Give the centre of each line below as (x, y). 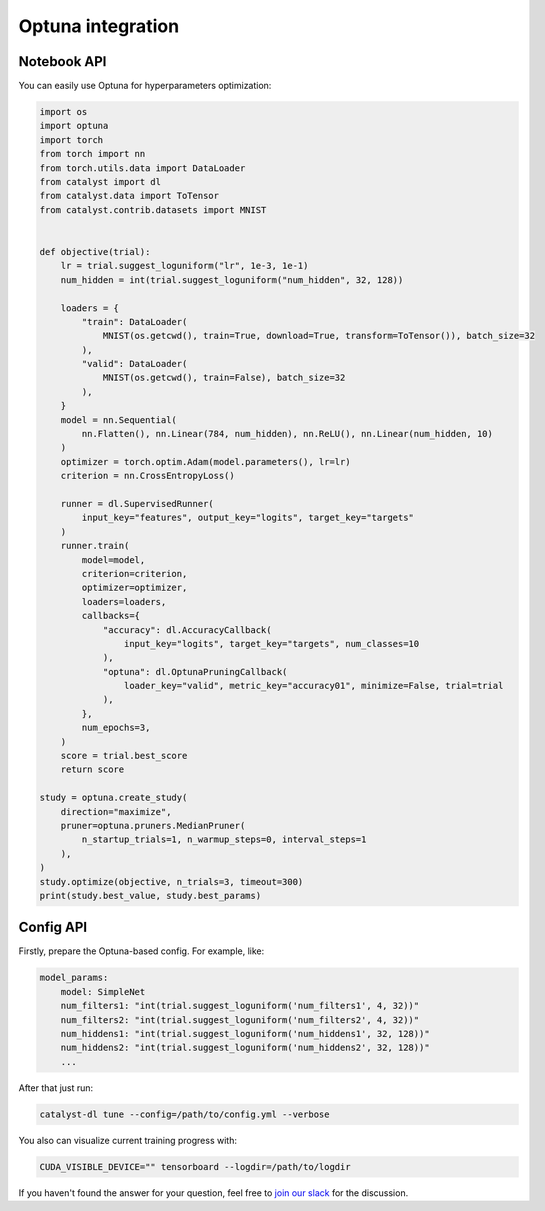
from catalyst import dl (100, 181)
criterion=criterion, (134, 573)
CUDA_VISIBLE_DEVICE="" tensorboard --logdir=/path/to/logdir (195, 1166)
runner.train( (95, 546)
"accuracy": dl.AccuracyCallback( (187, 629)
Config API (53, 927)
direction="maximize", (116, 811)
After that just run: (56, 1087)
